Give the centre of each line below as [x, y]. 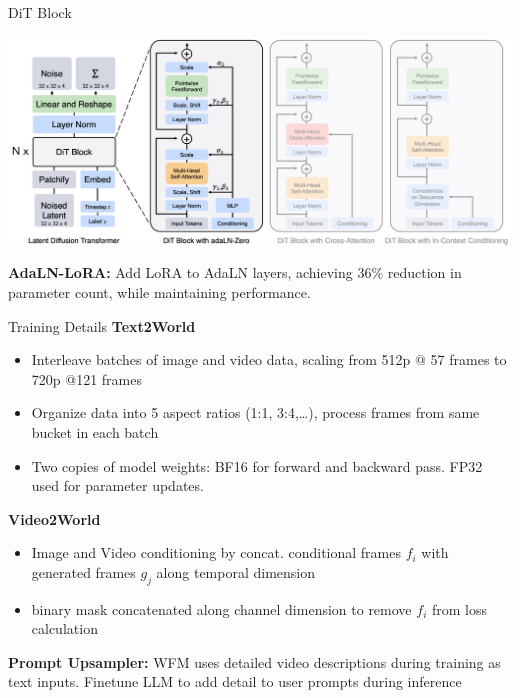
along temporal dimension [236, 571]
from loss [459, 608]
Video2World [54, 518]
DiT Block [40, 12]
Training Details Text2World [102, 325]
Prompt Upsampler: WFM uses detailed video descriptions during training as [254, 661]
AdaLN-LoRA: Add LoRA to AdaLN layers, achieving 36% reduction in [235, 272]
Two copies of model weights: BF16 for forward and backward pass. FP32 [257, 465]
